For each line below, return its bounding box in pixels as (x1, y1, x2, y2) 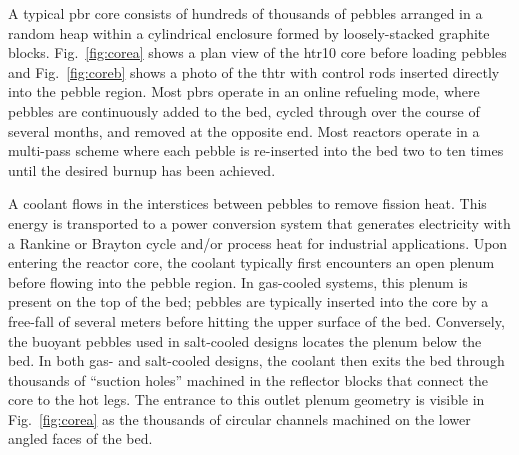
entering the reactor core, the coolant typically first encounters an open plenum (8, 252, 495, 273)
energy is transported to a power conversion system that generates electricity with (8, 212, 511, 233)
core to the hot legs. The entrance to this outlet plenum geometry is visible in (8, 389, 485, 410)
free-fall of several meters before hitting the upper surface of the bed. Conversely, (8, 310, 505, 331)
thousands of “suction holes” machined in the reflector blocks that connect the (8, 369, 488, 390)
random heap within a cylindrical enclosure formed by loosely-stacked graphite (8, 22, 490, 43)
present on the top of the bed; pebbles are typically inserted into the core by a (8, 291, 489, 312)
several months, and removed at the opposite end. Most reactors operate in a (8, 120, 480, 141)
